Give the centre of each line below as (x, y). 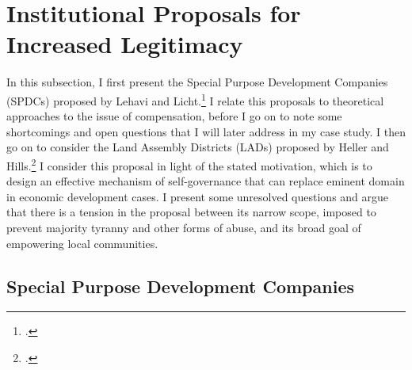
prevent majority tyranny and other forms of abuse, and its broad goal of (184, 227)
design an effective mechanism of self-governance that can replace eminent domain (206, 181)
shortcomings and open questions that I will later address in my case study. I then (206, 131)
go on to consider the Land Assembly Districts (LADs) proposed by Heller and (198, 147)
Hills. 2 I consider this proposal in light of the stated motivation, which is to (189, 164)
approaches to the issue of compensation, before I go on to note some (174, 116)
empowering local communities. (82, 243)
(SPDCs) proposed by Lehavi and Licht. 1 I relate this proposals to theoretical (195, 99)
